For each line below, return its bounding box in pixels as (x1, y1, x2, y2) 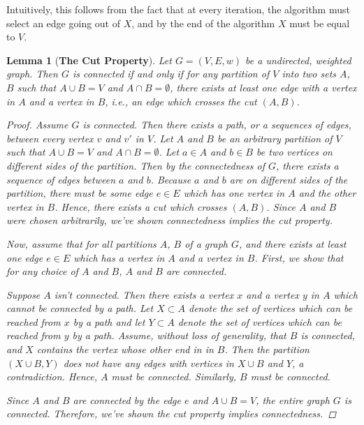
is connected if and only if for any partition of (72, 66, 270, 81)
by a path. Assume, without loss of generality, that (72, 328, 286, 343)
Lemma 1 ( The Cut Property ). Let (6, 52, 172, 67)
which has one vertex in (183, 186, 285, 200)
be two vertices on (256, 144, 333, 159)
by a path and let (73, 314, 145, 329)
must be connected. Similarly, (111, 369, 237, 384)
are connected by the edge (73, 392, 181, 407)
